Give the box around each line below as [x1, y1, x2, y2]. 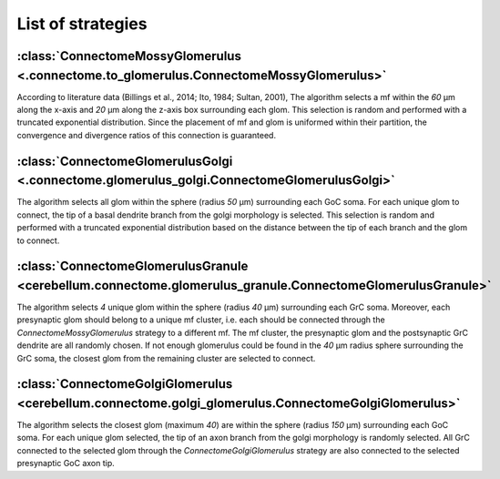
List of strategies [16, 14, 148, 34]
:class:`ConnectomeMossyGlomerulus [16, 48, 241, 64]
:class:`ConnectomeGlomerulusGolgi [16, 153, 233, 168]
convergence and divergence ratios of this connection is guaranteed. [16, 129, 277, 140]
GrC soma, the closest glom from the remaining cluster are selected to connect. [16, 352, 316, 363]
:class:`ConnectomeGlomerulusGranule [16, 259, 249, 274]
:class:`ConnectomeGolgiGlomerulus [16, 376, 233, 392]
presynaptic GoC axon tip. [16, 458, 116, 469]
